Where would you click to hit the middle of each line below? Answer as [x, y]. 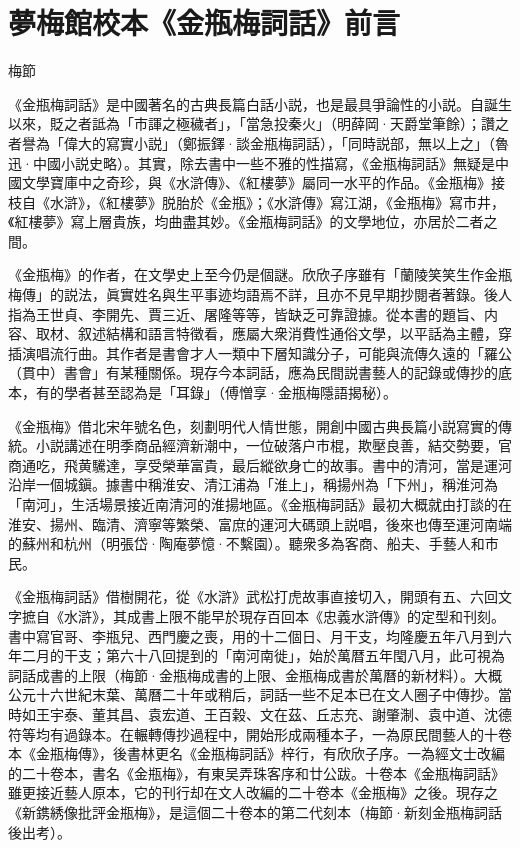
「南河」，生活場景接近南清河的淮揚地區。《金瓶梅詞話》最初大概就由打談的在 [260, 504]
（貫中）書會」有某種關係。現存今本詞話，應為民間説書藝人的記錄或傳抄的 [253, 372]
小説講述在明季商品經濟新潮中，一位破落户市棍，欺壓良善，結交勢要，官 [273, 445]
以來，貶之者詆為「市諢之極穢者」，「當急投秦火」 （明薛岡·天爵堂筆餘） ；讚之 [258, 123]
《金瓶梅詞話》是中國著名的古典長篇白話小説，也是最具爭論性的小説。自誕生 [260, 103]
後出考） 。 [39, 831]
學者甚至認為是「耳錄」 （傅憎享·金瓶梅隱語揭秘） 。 [230, 392]
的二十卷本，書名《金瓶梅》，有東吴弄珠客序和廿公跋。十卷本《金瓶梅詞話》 [256, 772]
